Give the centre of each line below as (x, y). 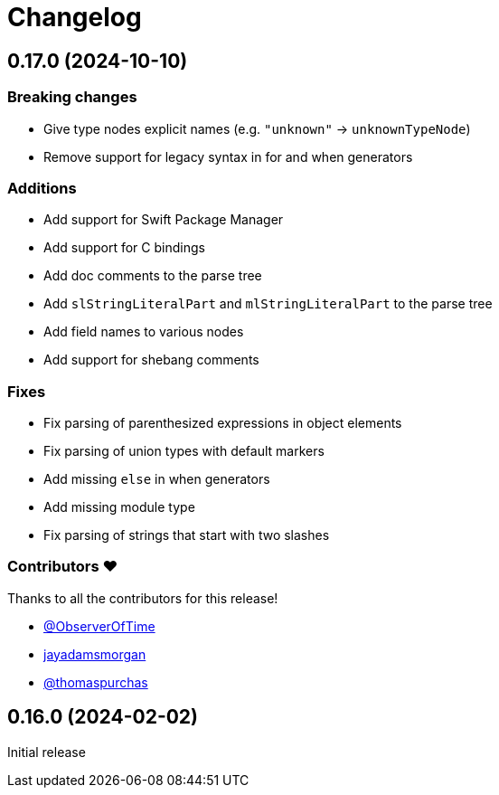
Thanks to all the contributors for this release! (143, 598)
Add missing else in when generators (157, 479)
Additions (42, 188)
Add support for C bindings (124, 248)
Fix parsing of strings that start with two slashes (187, 535)
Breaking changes (72, 97)
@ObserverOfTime (99, 626)
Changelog (75, 17)
